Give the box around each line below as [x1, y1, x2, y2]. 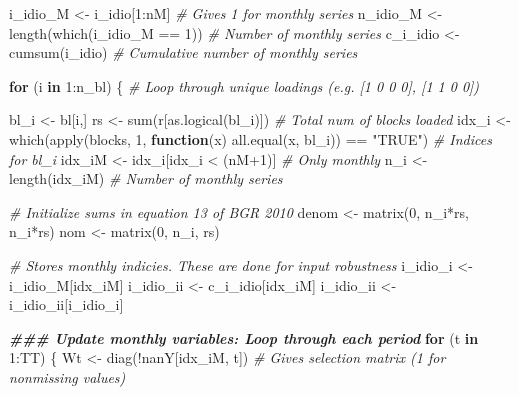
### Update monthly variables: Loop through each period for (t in [9, 327, 479, 348]
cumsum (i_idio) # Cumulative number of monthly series [9, 42, 358, 63]
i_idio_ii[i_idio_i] [9, 294, 124, 315]
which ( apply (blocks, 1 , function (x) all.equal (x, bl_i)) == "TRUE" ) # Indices [9, 128, 492, 149]
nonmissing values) [9, 366, 126, 387]
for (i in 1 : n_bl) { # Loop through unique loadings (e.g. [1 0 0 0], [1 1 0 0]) [9, 75, 480, 96]
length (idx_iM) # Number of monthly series [9, 168, 283, 189]
